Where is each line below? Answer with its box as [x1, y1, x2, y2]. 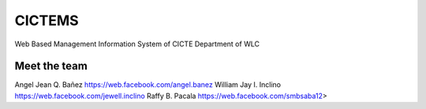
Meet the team [14, 60, 88, 73]
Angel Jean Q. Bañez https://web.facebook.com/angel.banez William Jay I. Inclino [14, 80, 282, 89]
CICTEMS [14, 12, 79, 29]
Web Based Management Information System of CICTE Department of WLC [14, 39, 260, 49]
